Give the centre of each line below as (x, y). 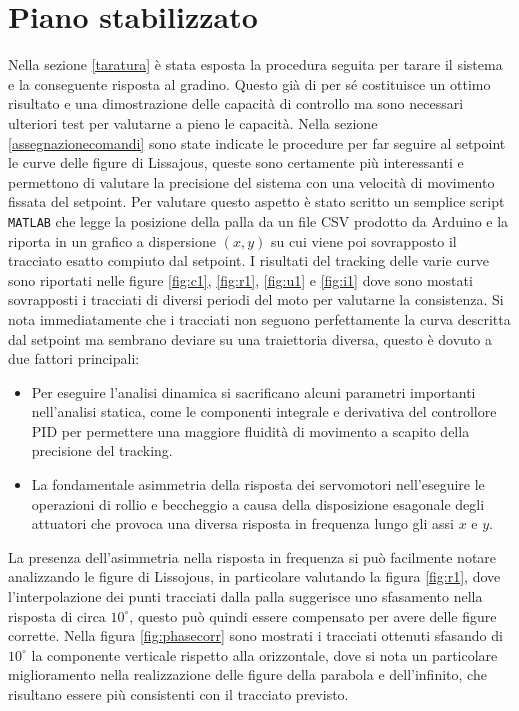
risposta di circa (57, 615)
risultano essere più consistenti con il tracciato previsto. (178, 694)
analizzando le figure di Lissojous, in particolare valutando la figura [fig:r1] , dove (254, 576)
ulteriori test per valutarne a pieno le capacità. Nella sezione (193, 122)
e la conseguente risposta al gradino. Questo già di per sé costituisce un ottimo (249, 83)
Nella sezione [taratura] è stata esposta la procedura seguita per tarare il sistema (255, 64)
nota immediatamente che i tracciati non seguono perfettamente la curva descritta (259, 318)
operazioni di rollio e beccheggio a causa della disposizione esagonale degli (258, 503)
